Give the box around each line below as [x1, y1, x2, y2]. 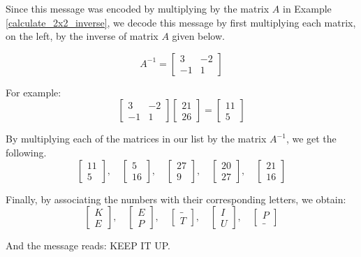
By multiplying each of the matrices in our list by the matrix [6, 131, 267, 146]
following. [6, 145, 47, 159]
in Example [282, 1, 332, 15]
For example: [6, 85, 61, 99]
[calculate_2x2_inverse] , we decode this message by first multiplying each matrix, [6, 15, 356, 29]
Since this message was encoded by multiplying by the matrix [6, 1, 270, 15]
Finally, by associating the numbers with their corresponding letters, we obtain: [6, 191, 346, 206]
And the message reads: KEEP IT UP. [6, 238, 170, 253]
